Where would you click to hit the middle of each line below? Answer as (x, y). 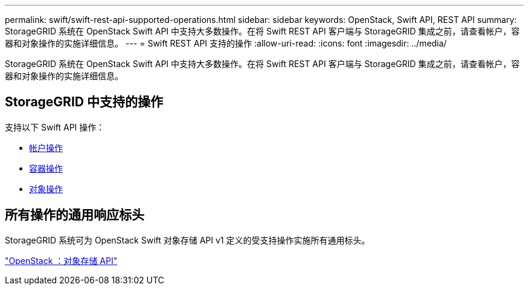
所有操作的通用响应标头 (75, 215)
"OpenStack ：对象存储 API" (61, 260)
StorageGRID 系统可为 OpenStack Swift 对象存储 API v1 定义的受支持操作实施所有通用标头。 (188, 240)
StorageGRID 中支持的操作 (84, 102)
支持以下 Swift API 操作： (55, 127)
